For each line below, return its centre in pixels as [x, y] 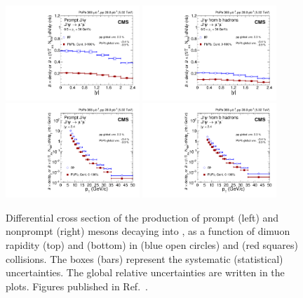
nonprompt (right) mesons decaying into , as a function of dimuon [148, 231]
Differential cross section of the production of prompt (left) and [142, 217]
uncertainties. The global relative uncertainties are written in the [145, 272]
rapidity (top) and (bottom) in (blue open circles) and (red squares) [152, 245]
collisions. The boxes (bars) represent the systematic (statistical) [144, 258]
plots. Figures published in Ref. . [77, 286]
